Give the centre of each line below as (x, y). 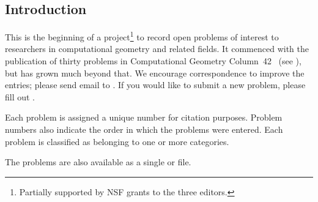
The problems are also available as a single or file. (98, 162)
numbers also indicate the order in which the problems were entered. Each (144, 129)
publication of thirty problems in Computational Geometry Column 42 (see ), (153, 61)
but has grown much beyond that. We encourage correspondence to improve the (155, 73)
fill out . (20, 96)
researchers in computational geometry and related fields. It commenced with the (157, 49)
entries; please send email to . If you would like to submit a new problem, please (155, 85)
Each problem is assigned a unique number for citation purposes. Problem (144, 117)
